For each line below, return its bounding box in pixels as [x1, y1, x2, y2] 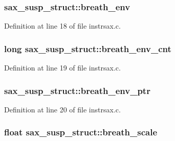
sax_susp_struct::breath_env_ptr [4, 84, 150, 97]
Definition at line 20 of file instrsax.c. [4, 104, 121, 114]
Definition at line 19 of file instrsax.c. [4, 62, 121, 73]
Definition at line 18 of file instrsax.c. [4, 20, 121, 31]
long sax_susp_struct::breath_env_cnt [4, 42, 171, 55]
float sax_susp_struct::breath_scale [4, 126, 158, 138]
